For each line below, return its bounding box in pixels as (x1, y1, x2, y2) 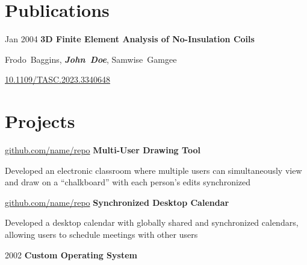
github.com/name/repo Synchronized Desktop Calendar (5, 196, 229, 208)
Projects (5, 109, 75, 133)
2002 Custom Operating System (5, 248, 137, 261)
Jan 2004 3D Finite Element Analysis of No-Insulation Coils (5, 33, 255, 45)
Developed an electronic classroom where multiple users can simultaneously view (5, 164, 302, 176)
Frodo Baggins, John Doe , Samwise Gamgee (5, 53, 177, 65)
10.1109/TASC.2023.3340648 (5, 73, 111, 86)
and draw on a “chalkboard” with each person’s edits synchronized (5, 176, 251, 188)
